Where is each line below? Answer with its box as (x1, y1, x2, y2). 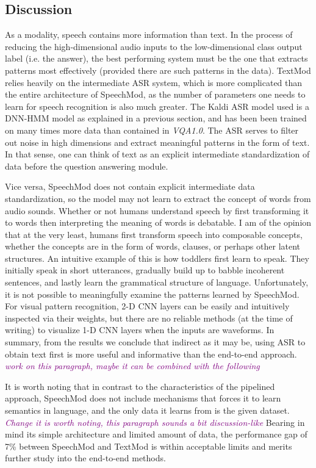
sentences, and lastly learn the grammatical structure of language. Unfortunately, (5, 276, 309, 289)
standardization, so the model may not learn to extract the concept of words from (5, 192, 311, 204)
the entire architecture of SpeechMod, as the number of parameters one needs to (5, 88, 306, 101)
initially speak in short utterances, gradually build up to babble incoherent (5, 264, 285, 276)
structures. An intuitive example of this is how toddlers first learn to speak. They (5, 251, 309, 264)
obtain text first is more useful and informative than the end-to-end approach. (5, 347, 297, 360)
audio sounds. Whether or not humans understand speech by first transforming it (5, 204, 309, 217)
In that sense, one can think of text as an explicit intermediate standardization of (5, 148, 310, 160)
